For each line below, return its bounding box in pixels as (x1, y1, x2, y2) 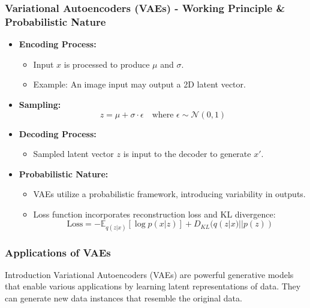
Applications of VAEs (5, 244, 111, 259)
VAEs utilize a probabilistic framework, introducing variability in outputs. (33, 188, 306, 200)
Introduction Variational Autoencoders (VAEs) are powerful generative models (5, 268, 294, 280)
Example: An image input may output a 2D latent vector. (33, 78, 246, 90)
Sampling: (19, 98, 61, 110)
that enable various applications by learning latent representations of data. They (5, 280, 301, 292)
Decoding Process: (19, 127, 97, 140)
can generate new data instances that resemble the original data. (5, 292, 242, 304)
